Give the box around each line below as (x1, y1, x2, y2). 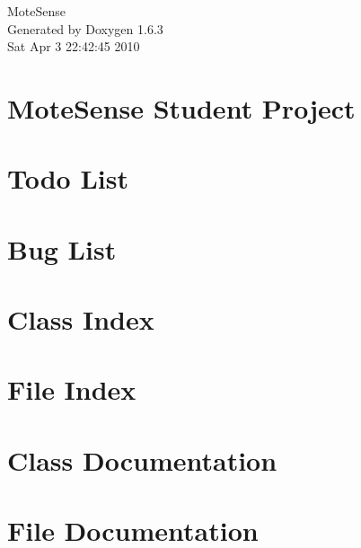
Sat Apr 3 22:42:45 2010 (7, 37, 140, 56)
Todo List (7, 160, 128, 197)
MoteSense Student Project (7, 89, 356, 126)
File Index (7, 371, 136, 408)
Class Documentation (7, 441, 277, 478)
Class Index (7, 301, 154, 338)
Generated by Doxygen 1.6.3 (7, 19, 163, 38)
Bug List (7, 230, 117, 267)
